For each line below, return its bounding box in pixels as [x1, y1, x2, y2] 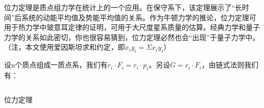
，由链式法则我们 [201, 59, 258, 70]
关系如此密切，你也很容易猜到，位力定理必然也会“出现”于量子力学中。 [25, 31, 260, 42]
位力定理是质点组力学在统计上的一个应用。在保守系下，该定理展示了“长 [4, 2, 242, 12]
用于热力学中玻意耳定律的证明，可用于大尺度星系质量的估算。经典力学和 [4, 22, 246, 32]
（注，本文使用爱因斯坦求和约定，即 [4, 42, 125, 52]
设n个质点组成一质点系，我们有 [4, 59, 108, 70]
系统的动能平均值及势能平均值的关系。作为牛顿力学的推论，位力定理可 [21, 12, 256, 22]
